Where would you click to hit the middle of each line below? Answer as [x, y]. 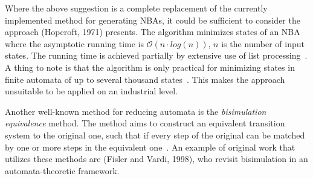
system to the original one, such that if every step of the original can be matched [155, 135]
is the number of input [263, 43]
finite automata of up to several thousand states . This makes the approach [145, 79]
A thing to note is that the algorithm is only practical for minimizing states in [150, 67]
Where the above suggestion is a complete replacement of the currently [136, 8]
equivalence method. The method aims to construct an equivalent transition [145, 123]
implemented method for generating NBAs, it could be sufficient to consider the [153, 20]
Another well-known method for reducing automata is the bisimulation [136, 111]
